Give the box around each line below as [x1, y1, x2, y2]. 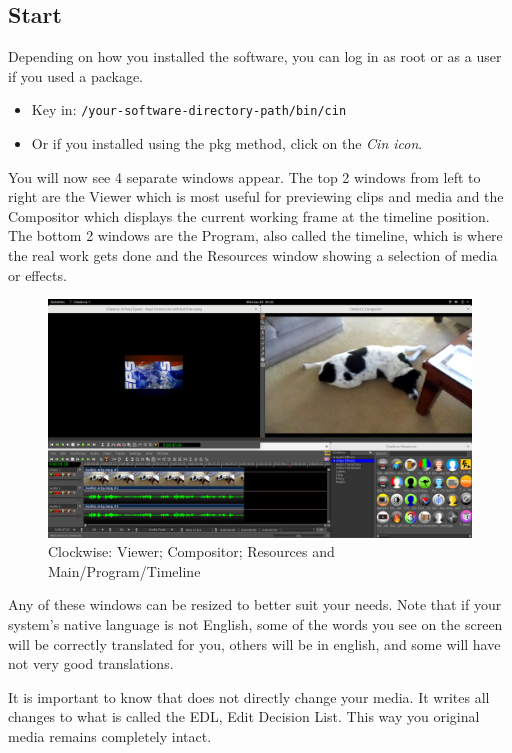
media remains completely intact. [8, 726, 212, 747]
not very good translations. [8, 653, 174, 674]
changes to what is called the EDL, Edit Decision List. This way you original [8, 706, 480, 727]
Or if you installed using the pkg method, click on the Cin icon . [31, 133, 423, 154]
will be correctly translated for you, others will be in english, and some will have [8, 633, 501, 654]
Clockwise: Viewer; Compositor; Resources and [48, 541, 335, 562]
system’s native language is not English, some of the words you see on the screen [8, 614, 503, 635]
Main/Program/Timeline [48, 560, 201, 581]
